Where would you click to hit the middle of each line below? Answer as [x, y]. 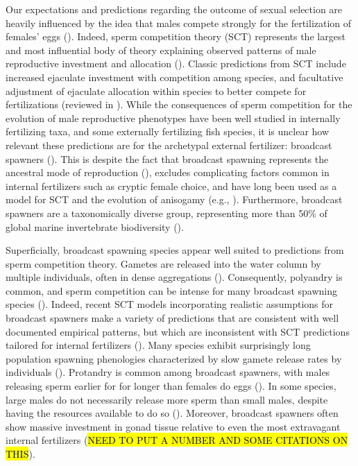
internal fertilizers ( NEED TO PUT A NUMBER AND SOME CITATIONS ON [177, 440]
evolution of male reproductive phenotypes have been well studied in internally [173, 118]
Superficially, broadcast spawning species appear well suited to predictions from [175, 250]
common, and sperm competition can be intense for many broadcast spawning [171, 290]
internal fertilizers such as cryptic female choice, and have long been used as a [171, 185]
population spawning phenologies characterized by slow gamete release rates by [174, 358]
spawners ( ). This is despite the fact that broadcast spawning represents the [167, 158]
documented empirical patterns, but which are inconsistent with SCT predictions [178, 331]
